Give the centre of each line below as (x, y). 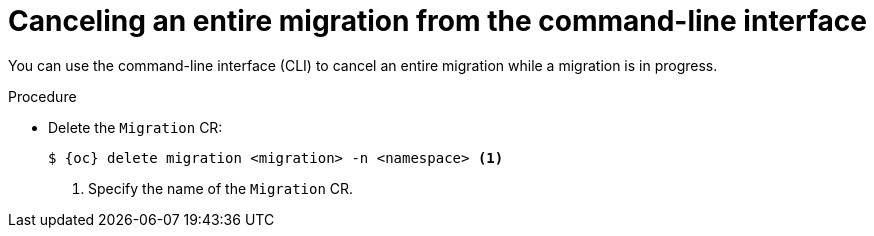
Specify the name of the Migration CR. (221, 188)
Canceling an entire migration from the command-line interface (437, 21)
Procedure (42, 96)
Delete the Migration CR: (135, 127)
